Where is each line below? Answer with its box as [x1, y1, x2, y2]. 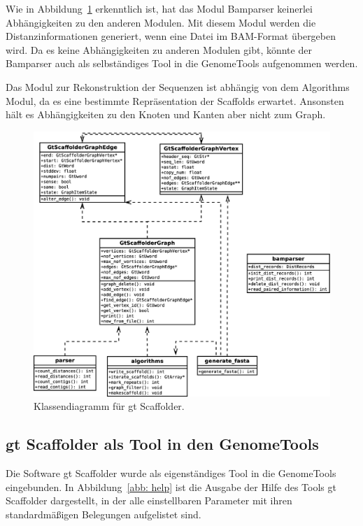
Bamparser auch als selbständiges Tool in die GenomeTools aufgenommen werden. [6, 56, 358, 71]
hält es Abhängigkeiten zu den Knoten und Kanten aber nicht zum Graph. [6, 107, 326, 122]
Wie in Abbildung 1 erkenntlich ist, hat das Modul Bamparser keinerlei [6, 1, 313, 15]
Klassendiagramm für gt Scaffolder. [34, 399, 185, 413]
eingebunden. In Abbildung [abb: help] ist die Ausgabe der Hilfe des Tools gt [6, 479, 336, 494]
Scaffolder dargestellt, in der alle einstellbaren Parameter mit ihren [6, 493, 292, 508]
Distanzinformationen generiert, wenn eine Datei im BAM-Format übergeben [6, 29, 336, 43]
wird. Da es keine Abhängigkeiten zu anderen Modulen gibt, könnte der [6, 42, 312, 57]
